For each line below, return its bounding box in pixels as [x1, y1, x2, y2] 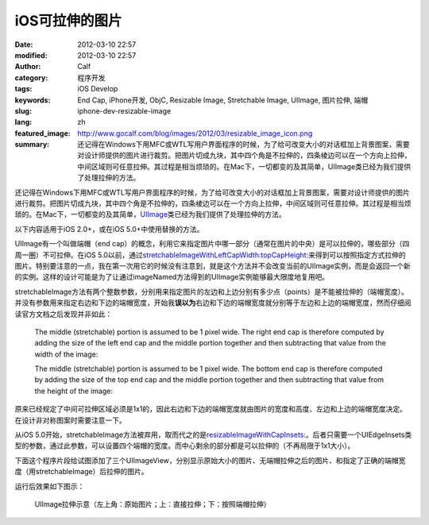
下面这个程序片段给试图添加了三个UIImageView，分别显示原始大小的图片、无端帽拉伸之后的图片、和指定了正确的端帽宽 [14, 455, 406, 465]
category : [14, 72, 48, 83]
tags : [14, 84, 33, 94]
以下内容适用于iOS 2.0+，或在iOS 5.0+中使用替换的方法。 [14, 224, 204, 234]
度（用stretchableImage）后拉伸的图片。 [14, 467, 149, 477]
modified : [14, 50, 48, 60]
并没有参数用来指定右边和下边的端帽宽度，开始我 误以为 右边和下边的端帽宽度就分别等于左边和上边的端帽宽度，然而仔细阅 [14, 298, 412, 307]
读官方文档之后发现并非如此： [14, 309, 113, 318]
